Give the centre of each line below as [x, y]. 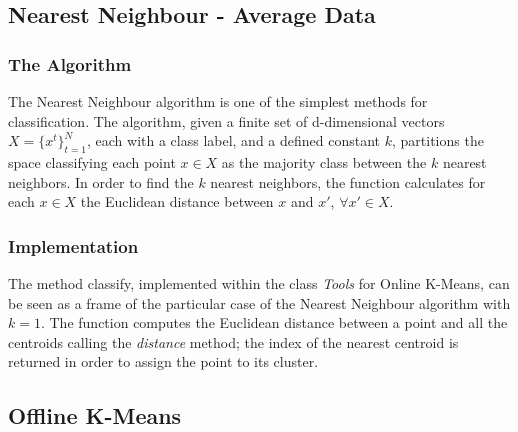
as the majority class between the [324, 161]
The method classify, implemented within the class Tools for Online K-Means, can [259, 282]
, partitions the [438, 140]
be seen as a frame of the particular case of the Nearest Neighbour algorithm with [259, 302]
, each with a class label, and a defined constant [233, 140]
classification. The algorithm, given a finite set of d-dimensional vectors [226, 120]
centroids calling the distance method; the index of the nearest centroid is [233, 341]
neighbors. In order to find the [101, 181]
